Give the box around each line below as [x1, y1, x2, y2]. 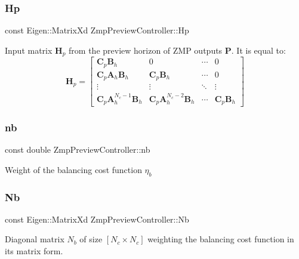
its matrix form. [5, 245, 63, 257]
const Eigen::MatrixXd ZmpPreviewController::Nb [5, 212, 189, 225]
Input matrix [5, 44, 53, 56]
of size [79, 233, 103, 245]
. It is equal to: [231, 44, 286, 56]
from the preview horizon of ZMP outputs [69, 44, 223, 56]
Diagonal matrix [5, 233, 64, 245]
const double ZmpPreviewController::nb [5, 143, 150, 156]
